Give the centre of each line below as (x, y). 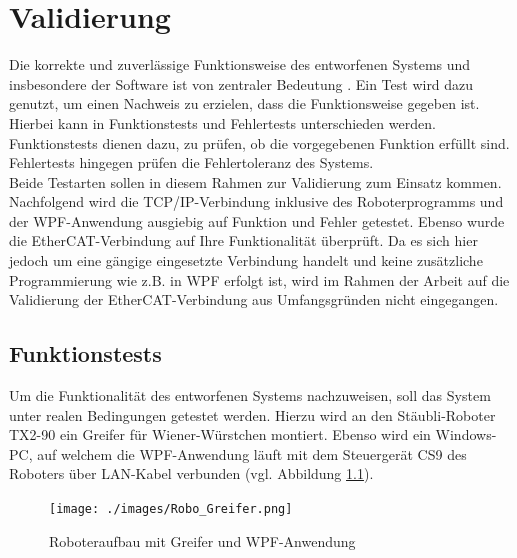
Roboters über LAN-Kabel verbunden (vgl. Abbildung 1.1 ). (191, 473)
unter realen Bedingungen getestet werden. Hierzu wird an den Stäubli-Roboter (252, 414)
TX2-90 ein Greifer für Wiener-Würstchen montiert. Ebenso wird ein (220, 434)
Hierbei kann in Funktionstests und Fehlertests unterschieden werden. (222, 122)
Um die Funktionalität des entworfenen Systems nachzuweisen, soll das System (250, 395)
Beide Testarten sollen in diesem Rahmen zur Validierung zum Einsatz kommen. (255, 181)
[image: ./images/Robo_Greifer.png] (171, 509)
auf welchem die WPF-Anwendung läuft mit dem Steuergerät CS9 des (252, 453)
